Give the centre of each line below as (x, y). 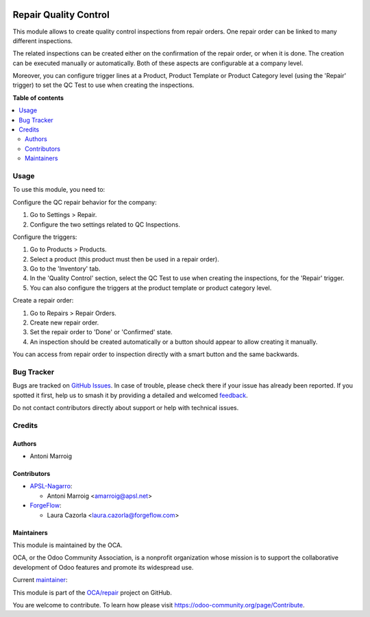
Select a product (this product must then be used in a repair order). (124, 259)
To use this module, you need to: (59, 190)
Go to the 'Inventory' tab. (65, 269)
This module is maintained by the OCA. (67, 545)
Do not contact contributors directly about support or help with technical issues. (126, 408)
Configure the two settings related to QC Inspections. (105, 224)
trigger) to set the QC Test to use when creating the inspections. (103, 85)
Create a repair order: (43, 301)
